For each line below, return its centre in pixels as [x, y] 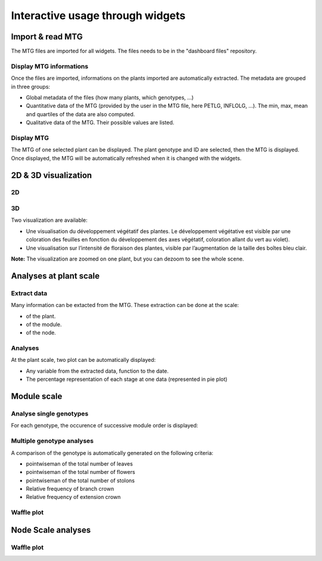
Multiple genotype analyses [52, 441]
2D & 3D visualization [52, 175]
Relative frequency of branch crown [70, 489]
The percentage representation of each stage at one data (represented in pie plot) [127, 379]
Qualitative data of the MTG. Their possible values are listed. [100, 123]
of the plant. [41, 316]
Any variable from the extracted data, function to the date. [97, 371]
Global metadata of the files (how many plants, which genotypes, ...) [110, 97]
